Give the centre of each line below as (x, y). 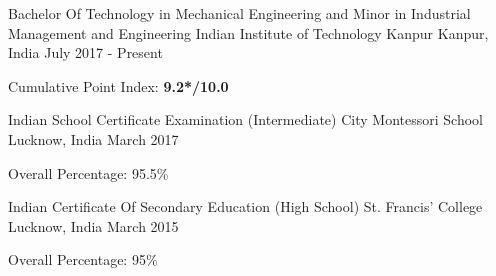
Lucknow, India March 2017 (93, 138)
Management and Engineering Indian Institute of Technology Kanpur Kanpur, (248, 32)
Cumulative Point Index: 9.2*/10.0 (118, 85)
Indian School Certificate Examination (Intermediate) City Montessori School (245, 119)
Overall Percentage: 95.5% (88, 172)
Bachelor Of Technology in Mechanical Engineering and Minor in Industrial (239, 13)
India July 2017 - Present (85, 52)
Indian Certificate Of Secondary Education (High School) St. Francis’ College (245, 206)
